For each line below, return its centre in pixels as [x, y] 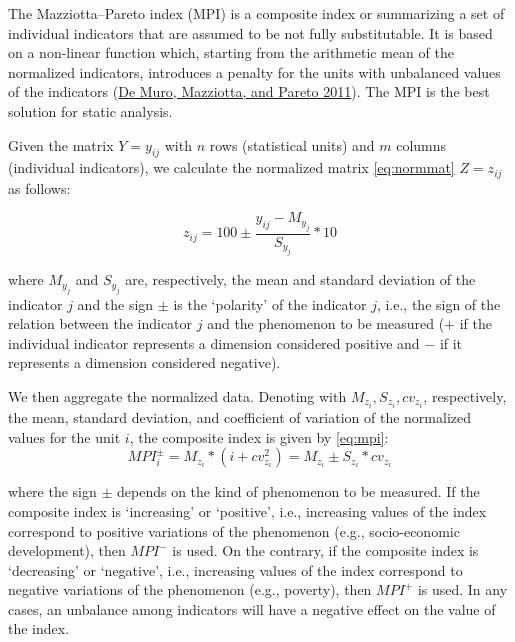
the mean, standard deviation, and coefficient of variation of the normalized [239, 417]
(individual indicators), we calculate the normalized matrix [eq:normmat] [231, 167]
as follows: [39, 187]
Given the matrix [61, 144]
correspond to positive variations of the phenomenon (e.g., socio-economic [234, 530]
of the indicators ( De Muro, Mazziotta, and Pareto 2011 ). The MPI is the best [249, 91]
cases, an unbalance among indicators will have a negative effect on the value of [252, 608]
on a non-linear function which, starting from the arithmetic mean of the [231, 52]
